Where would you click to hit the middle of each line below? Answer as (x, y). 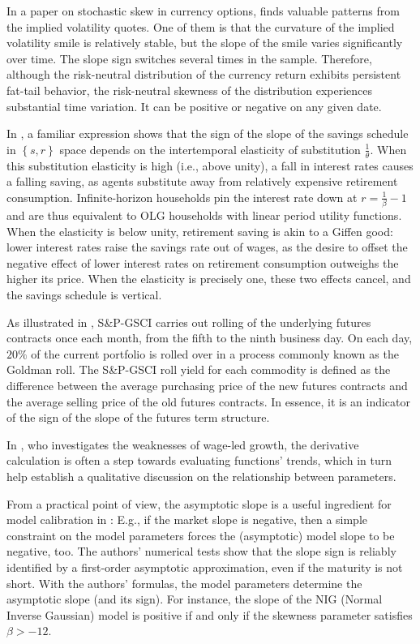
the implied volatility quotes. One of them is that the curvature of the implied (201, 26)
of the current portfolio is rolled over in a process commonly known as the (215, 353)
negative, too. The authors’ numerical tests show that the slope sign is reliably (201, 551)
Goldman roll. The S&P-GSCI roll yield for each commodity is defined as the (199, 369)
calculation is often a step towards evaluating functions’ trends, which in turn (199, 460)
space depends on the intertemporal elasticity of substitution (210, 149)
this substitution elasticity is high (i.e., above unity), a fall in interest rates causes (210, 165)
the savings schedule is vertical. (84, 295)
